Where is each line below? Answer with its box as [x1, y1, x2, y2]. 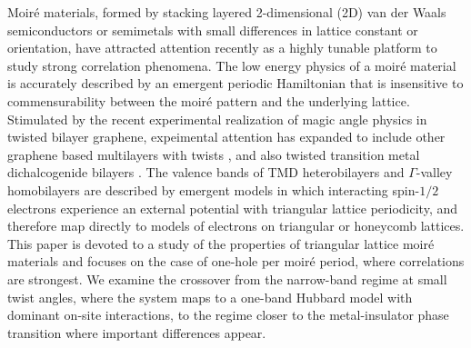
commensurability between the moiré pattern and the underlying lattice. [7, 91, 410, 110]
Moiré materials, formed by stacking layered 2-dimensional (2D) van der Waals [7, 3, 446, 21]
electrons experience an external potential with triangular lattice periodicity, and [7, 198, 458, 217]
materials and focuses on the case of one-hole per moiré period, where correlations [7, 252, 465, 271]
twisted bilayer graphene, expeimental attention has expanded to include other [7, 127, 446, 146]
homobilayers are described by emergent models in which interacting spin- [7, 180, 420, 199]
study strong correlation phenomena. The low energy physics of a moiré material [7, 55, 456, 75]
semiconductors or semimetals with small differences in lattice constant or [7, 20, 418, 39]
